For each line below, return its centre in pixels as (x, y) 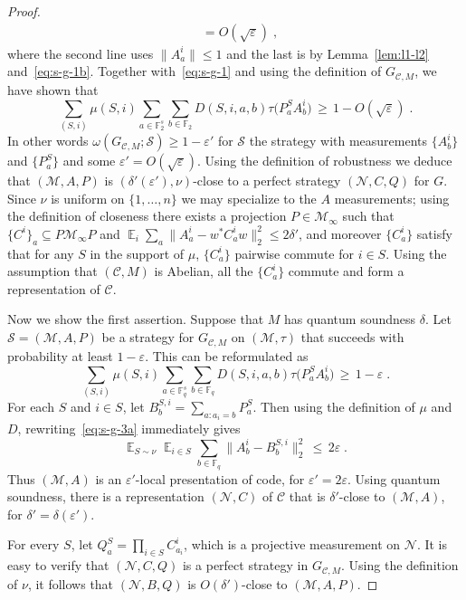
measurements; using (392, 198)
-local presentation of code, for (220, 478)
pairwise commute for (294, 253)
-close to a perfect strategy (267, 181)
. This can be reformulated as (227, 355)
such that (368, 216)
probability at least (60, 355)
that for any (41, 253)
